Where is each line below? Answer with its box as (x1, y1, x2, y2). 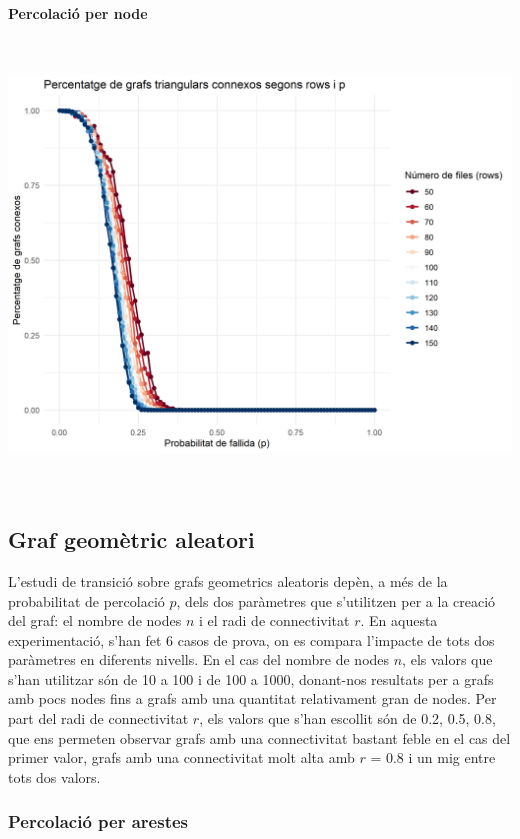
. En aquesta (360, 610, 438, 631)
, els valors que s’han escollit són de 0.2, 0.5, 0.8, (199, 708, 496, 729)
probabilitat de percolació (8, 590, 165, 611)
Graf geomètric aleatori (8, 524, 255, 555)
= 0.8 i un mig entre (370, 747, 496, 768)
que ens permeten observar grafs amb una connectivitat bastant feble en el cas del (8, 727, 511, 748)
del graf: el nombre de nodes (8, 610, 182, 631)
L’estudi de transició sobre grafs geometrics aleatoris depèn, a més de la (8, 570, 448, 591)
